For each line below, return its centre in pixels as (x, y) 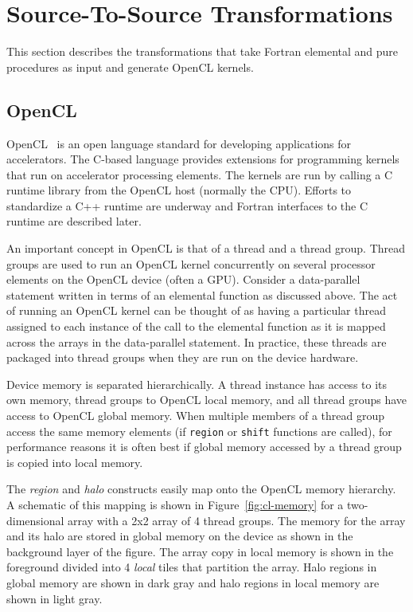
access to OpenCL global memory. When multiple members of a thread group (196, 416)
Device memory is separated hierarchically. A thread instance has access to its (197, 384)
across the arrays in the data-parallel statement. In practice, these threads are (197, 341)
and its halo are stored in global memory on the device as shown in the (180, 536)
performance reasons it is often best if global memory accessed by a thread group (204, 447)
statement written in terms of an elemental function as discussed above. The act (202, 294)
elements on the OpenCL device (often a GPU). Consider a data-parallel (183, 279)
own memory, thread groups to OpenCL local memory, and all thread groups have (207, 400)
